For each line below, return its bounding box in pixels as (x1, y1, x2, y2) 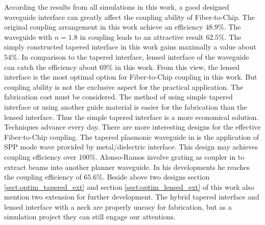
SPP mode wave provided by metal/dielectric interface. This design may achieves (4, 141, 258, 152)
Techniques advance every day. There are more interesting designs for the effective (4, 121, 261, 132)
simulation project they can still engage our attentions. (4, 211, 176, 222)
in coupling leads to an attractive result (80, 31, 204, 42)
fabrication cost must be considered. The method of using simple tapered (4, 91, 233, 102)
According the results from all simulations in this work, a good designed (4, 2, 229, 12)
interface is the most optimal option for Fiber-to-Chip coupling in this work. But (4, 71, 257, 82)
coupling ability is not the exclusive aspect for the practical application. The (4, 81, 244, 92)
